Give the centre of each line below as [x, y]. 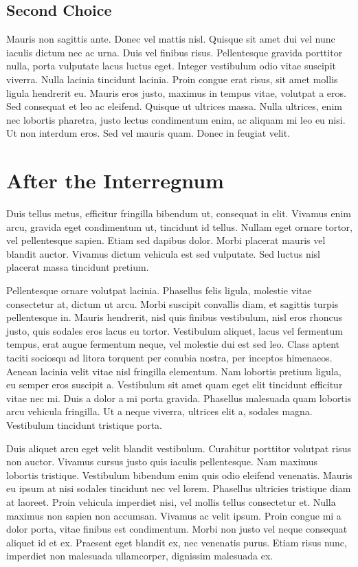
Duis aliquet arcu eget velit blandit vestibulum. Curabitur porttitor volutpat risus [179, 448]
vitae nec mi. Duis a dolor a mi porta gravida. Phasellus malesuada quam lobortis [179, 398]
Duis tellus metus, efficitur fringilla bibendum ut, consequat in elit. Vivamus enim [179, 213]
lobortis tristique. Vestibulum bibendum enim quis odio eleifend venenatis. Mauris [179, 475]
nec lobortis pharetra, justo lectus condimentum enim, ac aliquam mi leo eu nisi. [176, 119]
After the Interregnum [115, 180]
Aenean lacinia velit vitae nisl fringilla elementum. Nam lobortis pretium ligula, [174, 371]
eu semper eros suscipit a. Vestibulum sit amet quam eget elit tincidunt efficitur [175, 385]
